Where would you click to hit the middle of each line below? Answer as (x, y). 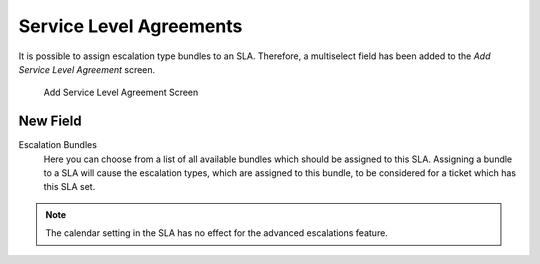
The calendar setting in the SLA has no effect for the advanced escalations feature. (217, 233)
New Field (50, 121)
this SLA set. (69, 187)
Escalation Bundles (57, 145)
